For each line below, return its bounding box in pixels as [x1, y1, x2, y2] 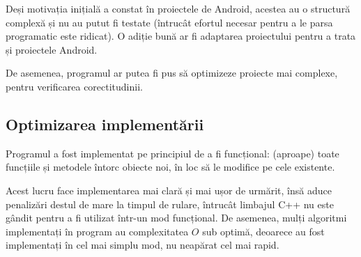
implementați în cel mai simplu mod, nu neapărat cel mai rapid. [6, 237, 279, 252]
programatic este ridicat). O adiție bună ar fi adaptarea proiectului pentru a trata [6, 29, 356, 43]
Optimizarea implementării [6, 113, 204, 134]
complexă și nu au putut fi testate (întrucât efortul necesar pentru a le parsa [6, 15, 333, 29]
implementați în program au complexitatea [6, 224, 189, 238]
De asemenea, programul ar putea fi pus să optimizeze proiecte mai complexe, [6, 65, 338, 80]
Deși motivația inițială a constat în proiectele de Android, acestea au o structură [6, 1, 351, 15]
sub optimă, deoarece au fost [202, 224, 325, 238]
